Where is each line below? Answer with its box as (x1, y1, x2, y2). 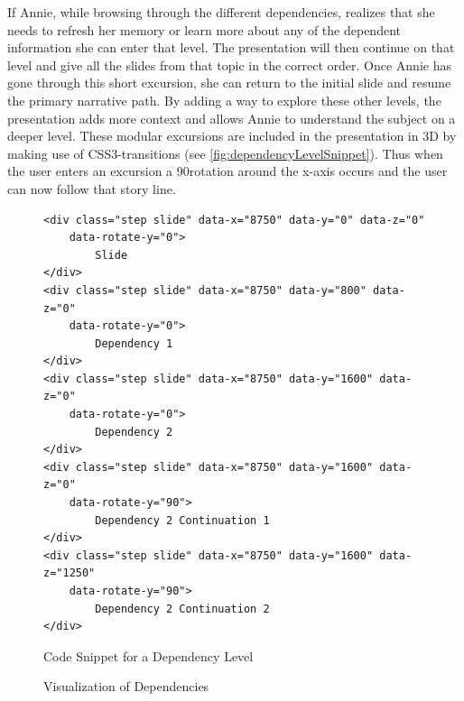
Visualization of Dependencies (43, 677, 209, 696)
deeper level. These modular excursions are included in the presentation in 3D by (7, 126, 457, 145)
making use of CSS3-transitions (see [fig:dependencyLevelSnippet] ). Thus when (7, 143, 443, 162)
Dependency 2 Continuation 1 (95, 513, 270, 527)
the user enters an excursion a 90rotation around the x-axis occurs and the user (7, 161, 448, 180)
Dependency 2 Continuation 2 (95, 602, 270, 615)
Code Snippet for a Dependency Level (43, 646, 254, 665)
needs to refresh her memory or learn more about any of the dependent (7, 20, 401, 39)
